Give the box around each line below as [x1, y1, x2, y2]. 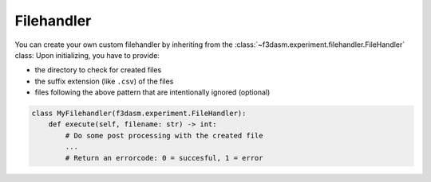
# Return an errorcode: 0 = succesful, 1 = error [65, 153, 263, 162]
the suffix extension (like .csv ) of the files [34, 76, 174, 86]
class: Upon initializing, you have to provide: [14, 50, 160, 60]
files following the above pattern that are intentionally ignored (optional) [34, 87, 271, 97]
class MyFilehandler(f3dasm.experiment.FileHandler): [31, 109, 247, 118]
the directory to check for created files [34, 65, 162, 75]
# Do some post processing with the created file [65, 131, 263, 140]
